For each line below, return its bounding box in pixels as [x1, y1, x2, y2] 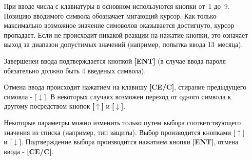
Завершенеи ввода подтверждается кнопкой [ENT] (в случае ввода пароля [4, 55, 226, 66]
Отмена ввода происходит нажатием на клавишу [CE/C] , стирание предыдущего [4, 82, 247, 92]
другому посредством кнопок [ [4, 101, 95, 111]
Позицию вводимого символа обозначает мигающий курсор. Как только [4, 10, 216, 21]
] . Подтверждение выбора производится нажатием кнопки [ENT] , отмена [19, 137, 238, 147]
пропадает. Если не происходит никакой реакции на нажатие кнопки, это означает [4, 29, 248, 40]
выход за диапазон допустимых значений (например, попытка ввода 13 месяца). [4, 39, 243, 49]
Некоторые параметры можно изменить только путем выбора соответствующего [4, 117, 241, 127]
